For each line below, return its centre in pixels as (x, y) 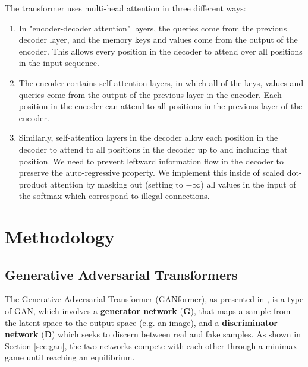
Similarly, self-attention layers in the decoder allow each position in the (148, 137)
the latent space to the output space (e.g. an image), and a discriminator (141, 322)
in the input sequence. (59, 63)
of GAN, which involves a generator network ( (94, 311)
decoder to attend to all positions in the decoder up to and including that (153, 149)
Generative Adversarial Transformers (121, 274)
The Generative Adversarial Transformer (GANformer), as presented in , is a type (154, 299)
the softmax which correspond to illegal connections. (114, 196)
